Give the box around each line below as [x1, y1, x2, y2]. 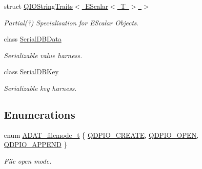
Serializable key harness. [4, 83, 77, 93]
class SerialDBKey [4, 66, 59, 77]
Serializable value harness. [4, 50, 82, 60]
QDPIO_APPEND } [4, 139, 67, 149]
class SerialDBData [4, 34, 61, 44]
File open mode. [4, 155, 52, 166]
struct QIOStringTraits [4, 1, 73, 11]
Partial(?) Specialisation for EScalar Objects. [4, 17, 139, 27]
